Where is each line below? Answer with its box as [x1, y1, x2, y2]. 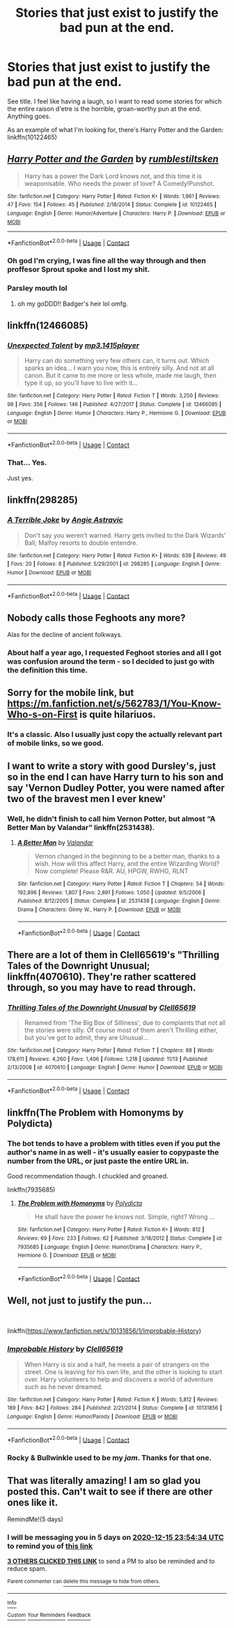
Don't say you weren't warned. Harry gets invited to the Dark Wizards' [24, 531, 226, 539]
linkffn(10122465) [7, 133, 58, 141]
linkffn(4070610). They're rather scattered [7, 971, 196, 983]
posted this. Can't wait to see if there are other [7, 1485, 213, 1497]
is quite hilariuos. [79, 708, 157, 721]
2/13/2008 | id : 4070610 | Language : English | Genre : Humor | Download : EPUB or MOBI [7, 1064, 223, 1071]
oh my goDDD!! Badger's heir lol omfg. [17, 299, 128, 308]
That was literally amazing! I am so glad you [7, 1474, 201, 1487]
